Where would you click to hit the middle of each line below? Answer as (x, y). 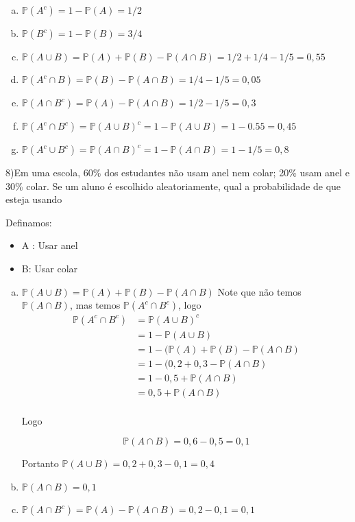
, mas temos (95, 305)
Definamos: (29, 222)
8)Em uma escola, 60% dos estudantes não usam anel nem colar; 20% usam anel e (177, 172)
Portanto (40, 463)
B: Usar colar (50, 268)
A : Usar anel (50, 245)
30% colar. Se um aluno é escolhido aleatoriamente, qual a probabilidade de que (173, 186)
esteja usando (34, 199)
